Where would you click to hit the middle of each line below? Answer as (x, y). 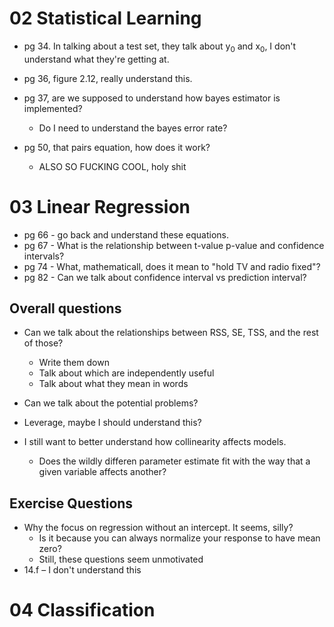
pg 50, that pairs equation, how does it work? (117, 147)
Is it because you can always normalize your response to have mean (179, 538)
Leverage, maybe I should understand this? (112, 423)
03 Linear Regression (100, 206)
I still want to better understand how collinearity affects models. (155, 442)
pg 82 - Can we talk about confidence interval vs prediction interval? (165, 277)
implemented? (53, 108)
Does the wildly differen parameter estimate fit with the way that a (174, 461)
